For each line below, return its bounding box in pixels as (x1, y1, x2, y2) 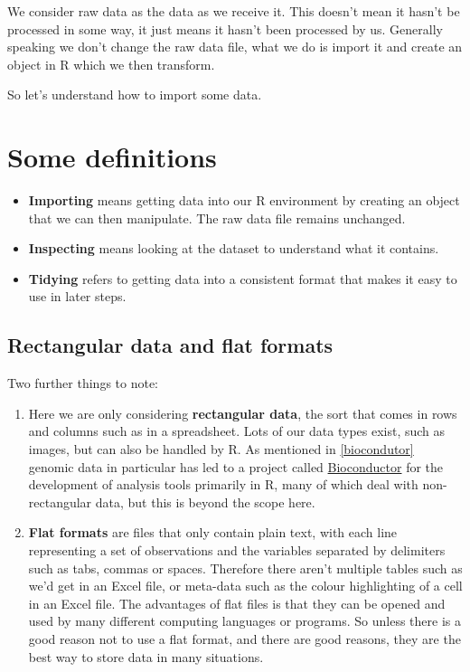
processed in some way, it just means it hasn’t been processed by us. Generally (7, 19, 443, 38)
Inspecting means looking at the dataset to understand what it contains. (28, 239, 439, 258)
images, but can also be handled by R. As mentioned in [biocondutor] (28, 440, 414, 459)
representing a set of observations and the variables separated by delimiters (28, 541, 446, 560)
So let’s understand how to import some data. (7, 85, 262, 104)
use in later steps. (28, 287, 127, 306)
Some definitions (7, 138, 217, 175)
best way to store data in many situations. (28, 647, 264, 666)
